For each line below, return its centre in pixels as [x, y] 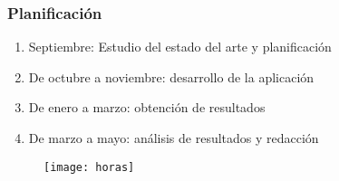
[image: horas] [89, 167]
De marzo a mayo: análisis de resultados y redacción [174, 138]
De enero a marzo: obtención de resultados [147, 107]
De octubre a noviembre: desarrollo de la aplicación [171, 76]
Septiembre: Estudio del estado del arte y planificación [180, 47]
